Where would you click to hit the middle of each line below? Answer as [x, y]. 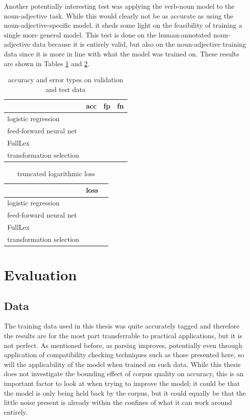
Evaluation [40, 275]
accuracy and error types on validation [65, 80]
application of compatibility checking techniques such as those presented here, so [124, 355]
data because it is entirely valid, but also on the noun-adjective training [139, 44]
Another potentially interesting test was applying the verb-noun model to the [119, 6]
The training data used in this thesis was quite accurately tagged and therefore [122, 326]
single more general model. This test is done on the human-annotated [107, 34]
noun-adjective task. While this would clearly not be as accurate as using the [119, 15]
